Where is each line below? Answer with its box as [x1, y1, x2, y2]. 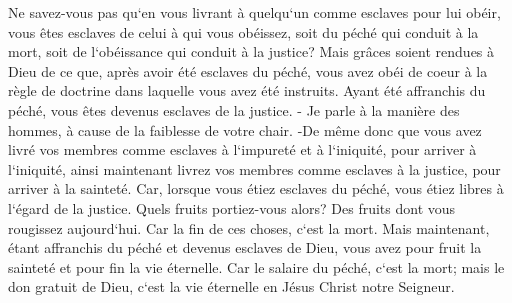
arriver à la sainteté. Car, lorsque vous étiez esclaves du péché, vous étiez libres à [8, 178, 504, 199]
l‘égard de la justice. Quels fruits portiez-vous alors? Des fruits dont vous [8, 197, 456, 218]
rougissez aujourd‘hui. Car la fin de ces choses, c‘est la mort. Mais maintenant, [8, 217, 490, 238]
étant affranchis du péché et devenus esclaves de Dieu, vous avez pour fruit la [8, 237, 482, 258]
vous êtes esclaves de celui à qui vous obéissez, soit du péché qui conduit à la [8, 21, 479, 42]
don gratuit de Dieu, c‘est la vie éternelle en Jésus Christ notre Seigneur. [8, 276, 455, 297]
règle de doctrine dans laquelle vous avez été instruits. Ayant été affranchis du [8, 80, 486, 101]
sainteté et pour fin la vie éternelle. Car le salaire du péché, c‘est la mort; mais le [8, 256, 505, 277]
